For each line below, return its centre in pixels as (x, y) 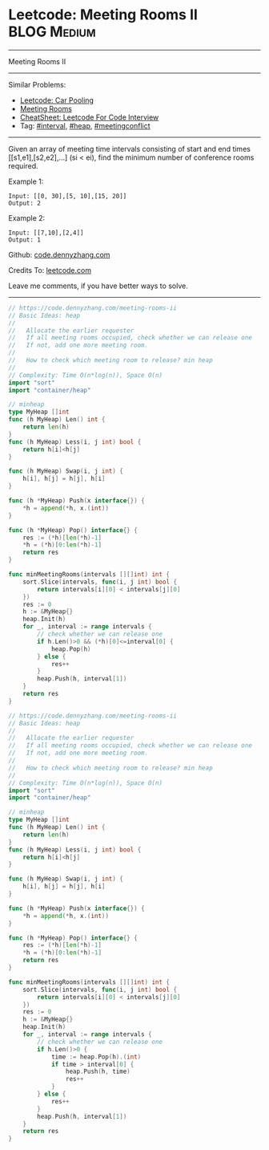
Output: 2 (25, 203)
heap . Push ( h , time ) (98, 1072)
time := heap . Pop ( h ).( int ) (96, 1057)
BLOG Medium (52, 32)
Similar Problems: (37, 84)
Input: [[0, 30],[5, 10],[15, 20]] (68, 196)
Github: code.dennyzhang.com (59, 254)
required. (23, 165)
